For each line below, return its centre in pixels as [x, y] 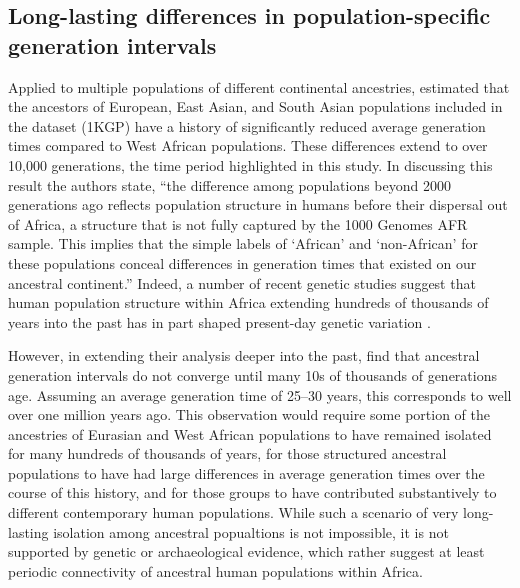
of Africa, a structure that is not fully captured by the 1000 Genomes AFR [238, 223]
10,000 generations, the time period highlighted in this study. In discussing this [250, 164]
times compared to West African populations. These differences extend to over [248, 145]
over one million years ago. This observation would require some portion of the [249, 414]
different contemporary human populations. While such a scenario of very [233, 512]
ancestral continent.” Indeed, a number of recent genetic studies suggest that [242, 282]
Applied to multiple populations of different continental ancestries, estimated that [259, 86]
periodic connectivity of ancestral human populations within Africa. [215, 570]
